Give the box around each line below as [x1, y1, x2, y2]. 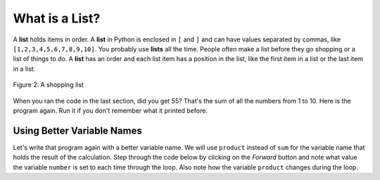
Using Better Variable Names [13, 124, 142, 136]
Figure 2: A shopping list [13, 81, 84, 89]
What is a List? [13, 11, 101, 26]
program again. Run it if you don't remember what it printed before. [13, 106, 208, 115]
